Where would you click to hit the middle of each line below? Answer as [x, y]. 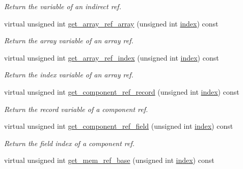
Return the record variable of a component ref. [76, 109]
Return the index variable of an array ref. [69, 75]
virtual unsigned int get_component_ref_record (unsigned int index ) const [122, 91]
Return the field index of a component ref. [70, 143]
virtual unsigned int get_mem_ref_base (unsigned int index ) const [109, 160]
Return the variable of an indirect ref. [63, 6]
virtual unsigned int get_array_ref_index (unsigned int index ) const [112, 57]
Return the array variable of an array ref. [69, 40]
